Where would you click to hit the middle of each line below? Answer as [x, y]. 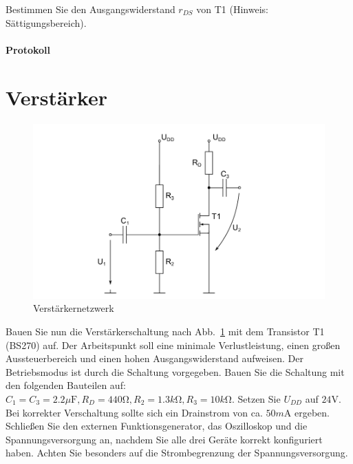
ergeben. [312, 412]
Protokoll [28, 49]
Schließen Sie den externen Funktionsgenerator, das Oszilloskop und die [157, 426]
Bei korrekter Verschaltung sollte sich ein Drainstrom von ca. [134, 412]
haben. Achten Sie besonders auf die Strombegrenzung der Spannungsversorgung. [177, 453]
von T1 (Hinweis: [232, 9]
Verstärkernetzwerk [74, 308]
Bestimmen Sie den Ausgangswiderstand [90, 9]
